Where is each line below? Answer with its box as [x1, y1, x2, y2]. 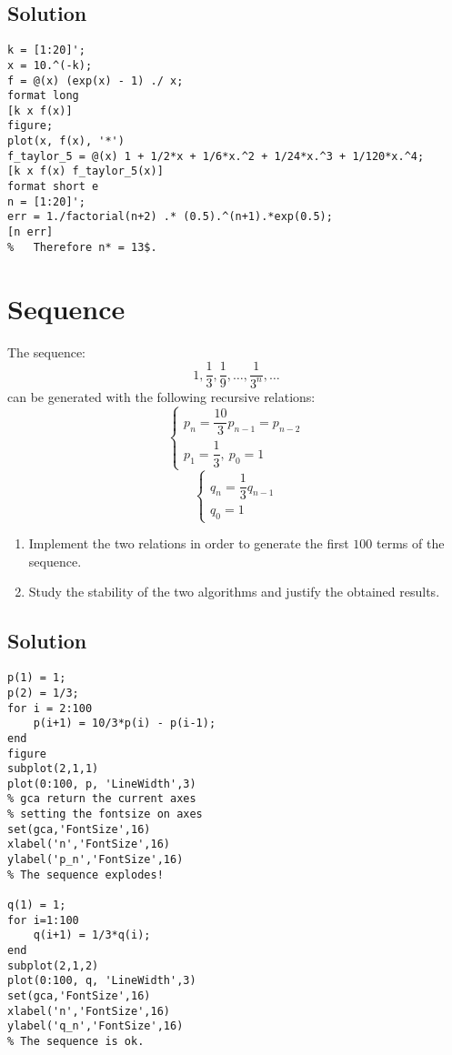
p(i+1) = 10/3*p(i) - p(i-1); [33, 717, 216, 730]
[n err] [7, 226, 54, 239]
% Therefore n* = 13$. [7, 240, 157, 254]
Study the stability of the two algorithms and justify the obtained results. [28, 582, 440, 601]
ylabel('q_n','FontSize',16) [7, 1020, 184, 1033]
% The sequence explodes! [7, 868, 164, 881]
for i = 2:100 [7, 701, 93, 715]
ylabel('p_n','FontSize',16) [7, 853, 184, 867]
